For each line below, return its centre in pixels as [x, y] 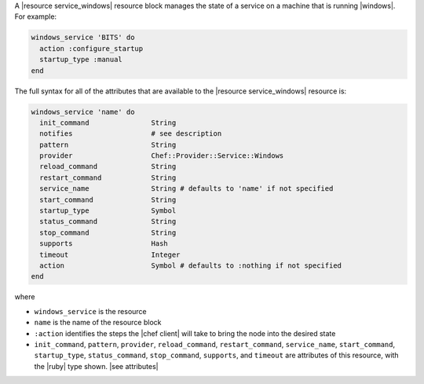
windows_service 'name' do [83, 112]
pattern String [108, 144]
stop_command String [108, 232]
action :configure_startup [91, 48]
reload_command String [108, 166]
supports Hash [104, 244]
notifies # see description [131, 134]
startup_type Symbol [108, 211]
